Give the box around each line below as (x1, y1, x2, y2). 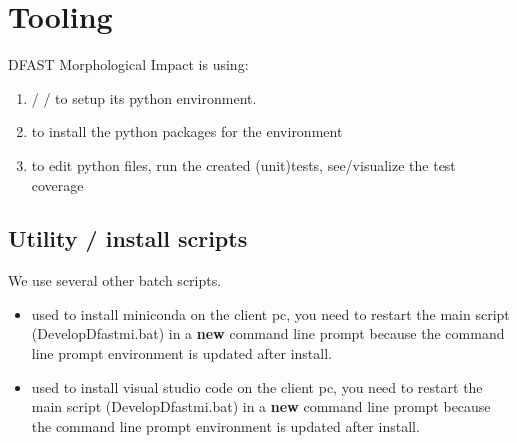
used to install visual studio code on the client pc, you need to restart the (31, 376, 483, 397)
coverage (31, 174, 84, 195)
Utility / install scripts (8, 223, 248, 254)
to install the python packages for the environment (31, 121, 343, 142)
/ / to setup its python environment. (31, 87, 257, 108)
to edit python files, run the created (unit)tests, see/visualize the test (31, 154, 456, 175)
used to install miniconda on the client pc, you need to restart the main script (31, 303, 510, 324)
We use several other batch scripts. (8, 270, 222, 291)
